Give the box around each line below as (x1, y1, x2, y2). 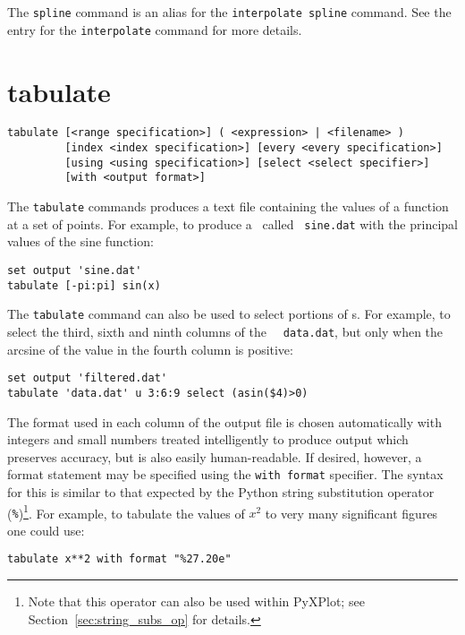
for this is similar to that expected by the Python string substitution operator (7, 482, 435, 501)
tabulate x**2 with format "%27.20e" (7, 553, 232, 566)
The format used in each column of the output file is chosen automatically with (7, 412, 442, 431)
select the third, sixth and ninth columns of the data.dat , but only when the (7, 322, 444, 340)
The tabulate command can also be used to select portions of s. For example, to (7, 305, 451, 323)
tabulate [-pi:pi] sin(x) (7, 279, 161, 292)
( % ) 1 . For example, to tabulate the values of (7, 501, 245, 522)
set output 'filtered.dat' (7, 372, 167, 385)
